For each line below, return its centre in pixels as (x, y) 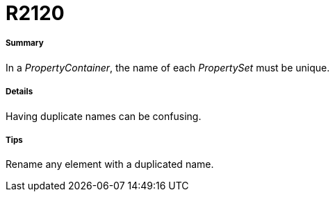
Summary (25, 43)
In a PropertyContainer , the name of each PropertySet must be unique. (168, 67)
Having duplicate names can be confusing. (104, 116)
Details (19, 92)
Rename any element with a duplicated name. (110, 164)
